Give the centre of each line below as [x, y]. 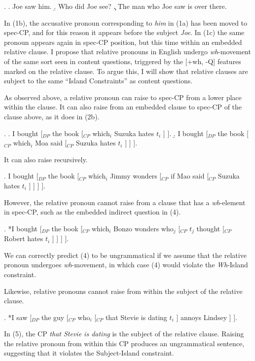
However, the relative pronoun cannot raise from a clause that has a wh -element [125, 202]
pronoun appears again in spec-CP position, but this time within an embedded [123, 42]
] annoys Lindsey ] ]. [207, 317]
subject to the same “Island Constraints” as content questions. [98, 81]
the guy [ [55, 317]
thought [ [210, 228]
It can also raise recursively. [46, 159]
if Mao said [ [190, 176]
